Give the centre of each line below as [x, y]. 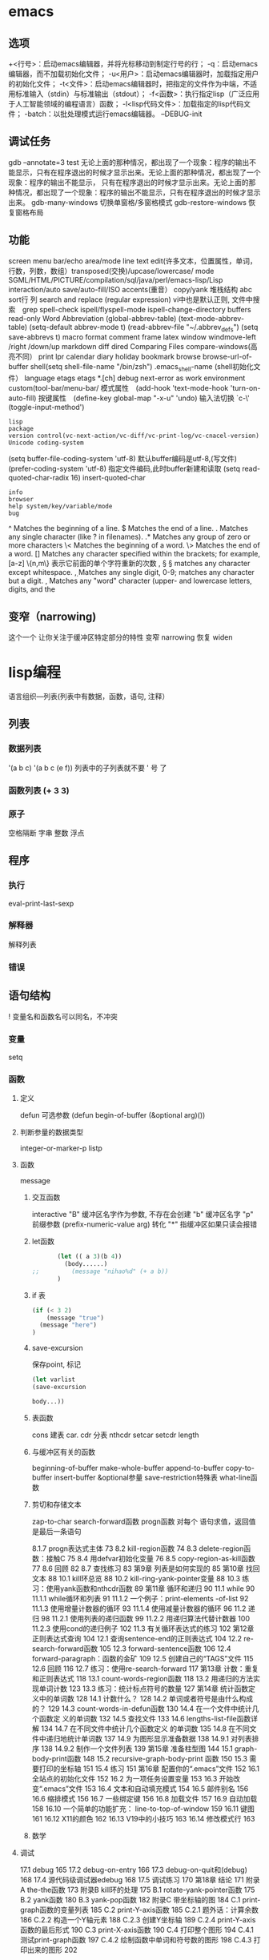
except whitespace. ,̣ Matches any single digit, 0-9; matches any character [131, 572]
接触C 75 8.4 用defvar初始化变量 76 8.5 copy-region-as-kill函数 [151, 1558]
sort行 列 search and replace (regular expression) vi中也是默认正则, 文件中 [131, 299]
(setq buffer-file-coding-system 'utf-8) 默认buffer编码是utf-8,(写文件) [123, 459]
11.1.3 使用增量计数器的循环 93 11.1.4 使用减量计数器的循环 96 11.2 [139, 1609]
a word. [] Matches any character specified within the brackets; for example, [134, 554]
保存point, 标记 [56, 1364]
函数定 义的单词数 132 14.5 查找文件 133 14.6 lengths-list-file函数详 [149, 1718]
